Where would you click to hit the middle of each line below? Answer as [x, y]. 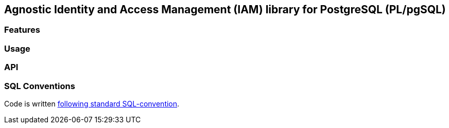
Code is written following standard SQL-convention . [92, 103]
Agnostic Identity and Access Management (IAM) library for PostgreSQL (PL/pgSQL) [225, 9]
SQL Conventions [40, 86]
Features [22, 30]
